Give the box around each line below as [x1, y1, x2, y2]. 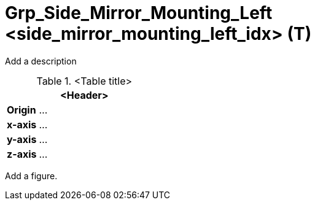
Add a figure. [5, 170, 58, 181]
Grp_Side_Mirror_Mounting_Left [5, 2, 273, 23]
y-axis [7, 133, 37, 145]
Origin [7, 103, 36, 116]
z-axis [7, 147, 37, 160]
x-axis [7, 118, 37, 131]
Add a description [5, 55, 77, 66]
